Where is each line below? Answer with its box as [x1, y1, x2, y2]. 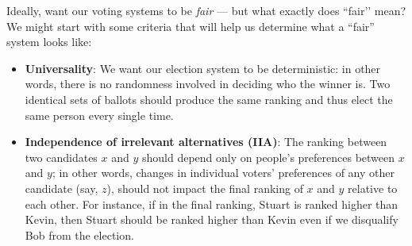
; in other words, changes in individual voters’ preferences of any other [52, 164, 395, 181]
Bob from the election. [25, 226, 134, 243]
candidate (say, [25, 179, 98, 196]
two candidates [25, 148, 98, 165]
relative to [348, 179, 398, 196]
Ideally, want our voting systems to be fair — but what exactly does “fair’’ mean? [6, 2, 406, 18]
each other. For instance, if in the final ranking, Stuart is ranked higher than [25, 195, 399, 212]
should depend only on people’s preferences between [141, 148, 395, 165]
